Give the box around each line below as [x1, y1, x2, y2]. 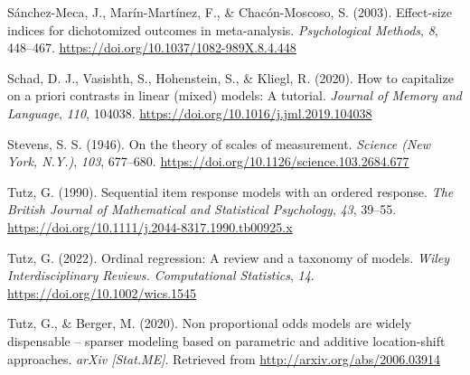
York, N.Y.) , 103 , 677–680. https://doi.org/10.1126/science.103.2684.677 [7, 152, 409, 171]
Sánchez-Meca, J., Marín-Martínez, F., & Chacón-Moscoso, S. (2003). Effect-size [7, 3, 453, 21]
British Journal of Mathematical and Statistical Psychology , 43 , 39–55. [7, 200, 397, 219]
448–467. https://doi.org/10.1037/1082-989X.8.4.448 [7, 38, 296, 57]
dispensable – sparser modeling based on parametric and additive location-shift [7, 331, 446, 350]
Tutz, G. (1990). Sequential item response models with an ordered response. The [7, 182, 454, 201]
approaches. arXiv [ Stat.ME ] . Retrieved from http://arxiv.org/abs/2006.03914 [7, 349, 441, 368]
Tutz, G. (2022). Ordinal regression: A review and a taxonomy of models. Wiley [7, 248, 450, 267]
